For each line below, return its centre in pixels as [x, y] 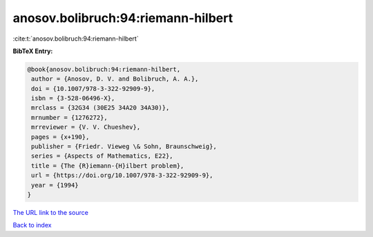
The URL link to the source [51, 212]
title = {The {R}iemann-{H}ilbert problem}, [108, 166]
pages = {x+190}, [60, 137]
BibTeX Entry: [33, 51]
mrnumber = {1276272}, [70, 117]
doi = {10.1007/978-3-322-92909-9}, [93, 89]
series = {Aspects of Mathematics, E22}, [102, 156]
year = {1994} [55, 185]
